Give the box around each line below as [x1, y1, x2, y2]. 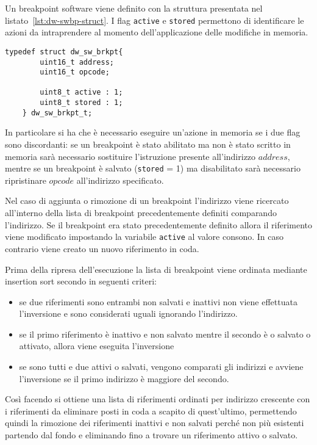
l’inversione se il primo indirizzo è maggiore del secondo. [19, 372, 229, 385]
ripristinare [5, 173, 46, 186]
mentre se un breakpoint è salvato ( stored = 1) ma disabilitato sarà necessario [5, 162, 301, 175]
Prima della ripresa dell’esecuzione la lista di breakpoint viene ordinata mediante [5, 262, 307, 275]
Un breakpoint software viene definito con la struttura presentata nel [5, 2, 263, 14]
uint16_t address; [40, 57, 114, 67]
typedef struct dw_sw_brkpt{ [5, 47, 123, 56]
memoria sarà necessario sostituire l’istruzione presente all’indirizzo [5, 150, 256, 162]
